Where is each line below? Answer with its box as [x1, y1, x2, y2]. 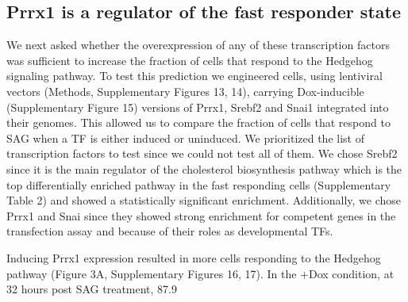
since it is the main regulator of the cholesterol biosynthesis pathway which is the [6, 160, 402, 177]
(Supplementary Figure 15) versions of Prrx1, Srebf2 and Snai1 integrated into [6, 98, 389, 115]
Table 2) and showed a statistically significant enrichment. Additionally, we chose [6, 192, 402, 208]
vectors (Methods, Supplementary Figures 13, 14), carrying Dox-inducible [6, 82, 364, 99]
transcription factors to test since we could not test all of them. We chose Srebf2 [6, 145, 398, 162]
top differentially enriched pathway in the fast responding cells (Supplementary [6, 176, 391, 193]
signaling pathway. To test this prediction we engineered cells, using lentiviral [6, 67, 383, 84]
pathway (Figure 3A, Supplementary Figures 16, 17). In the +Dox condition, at [6, 265, 395, 281]
